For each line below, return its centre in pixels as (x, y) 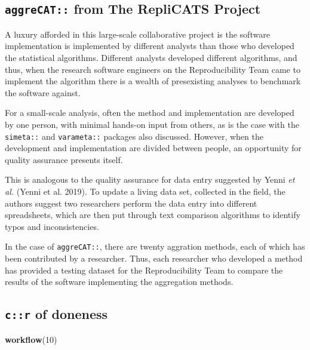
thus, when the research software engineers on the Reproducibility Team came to (153, 69)
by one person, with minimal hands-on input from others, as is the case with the (152, 124)
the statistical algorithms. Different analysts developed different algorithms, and (151, 57)
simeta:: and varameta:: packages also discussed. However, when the (134, 136)
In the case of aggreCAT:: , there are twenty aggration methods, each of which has (155, 246)
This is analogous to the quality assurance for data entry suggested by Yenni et (150, 179)
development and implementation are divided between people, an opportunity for (153, 148)
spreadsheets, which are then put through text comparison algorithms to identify (153, 215)
